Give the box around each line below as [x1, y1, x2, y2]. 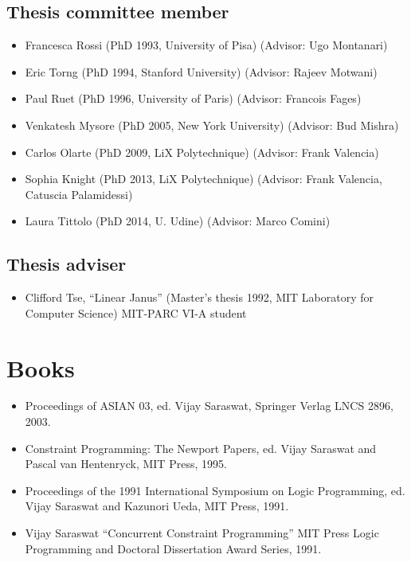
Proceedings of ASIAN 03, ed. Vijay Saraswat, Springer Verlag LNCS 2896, [25, 397, 393, 414]
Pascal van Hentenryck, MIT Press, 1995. [25, 455, 227, 472]
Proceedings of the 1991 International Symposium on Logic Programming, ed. [25, 482, 405, 498]
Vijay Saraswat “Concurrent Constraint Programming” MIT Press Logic [25, 525, 379, 541]
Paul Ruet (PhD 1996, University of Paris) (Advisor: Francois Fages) [25, 90, 362, 107]
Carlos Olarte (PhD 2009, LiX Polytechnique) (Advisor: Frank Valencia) [25, 143, 379, 160]
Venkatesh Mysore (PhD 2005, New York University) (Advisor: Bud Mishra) [25, 116, 399, 133]
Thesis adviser [6, 252, 127, 276]
